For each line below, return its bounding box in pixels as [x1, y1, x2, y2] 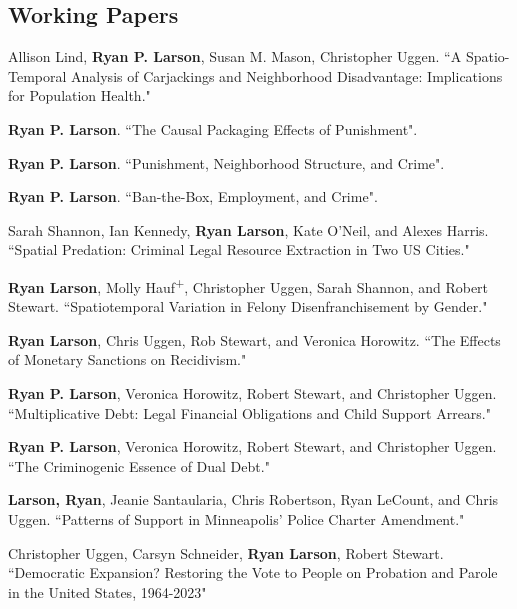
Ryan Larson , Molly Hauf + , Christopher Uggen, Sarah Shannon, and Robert [8, 273, 489, 297]
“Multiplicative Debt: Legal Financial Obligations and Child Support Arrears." [8, 402, 491, 423]
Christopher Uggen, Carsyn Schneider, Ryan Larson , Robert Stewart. [8, 542, 444, 563]
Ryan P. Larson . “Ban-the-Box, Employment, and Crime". [8, 186, 378, 207]
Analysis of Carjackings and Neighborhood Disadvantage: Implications [71, 65, 503, 86]
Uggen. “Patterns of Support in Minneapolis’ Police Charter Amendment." [8, 508, 465, 529]
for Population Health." [8, 85, 151, 106]
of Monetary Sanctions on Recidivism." [8, 349, 247, 370]
